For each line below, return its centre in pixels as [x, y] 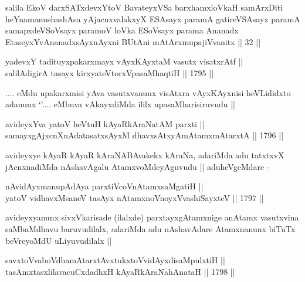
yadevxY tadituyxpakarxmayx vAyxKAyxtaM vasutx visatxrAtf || [124, 61]
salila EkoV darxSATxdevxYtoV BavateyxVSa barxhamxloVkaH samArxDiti [144, 7]
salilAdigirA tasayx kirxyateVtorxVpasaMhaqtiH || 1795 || [110, 72]
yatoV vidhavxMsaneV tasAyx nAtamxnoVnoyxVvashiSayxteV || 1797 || [135, 197]
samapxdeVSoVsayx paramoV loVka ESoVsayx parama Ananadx [122, 30]
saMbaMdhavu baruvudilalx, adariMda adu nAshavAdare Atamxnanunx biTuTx [150, 228]
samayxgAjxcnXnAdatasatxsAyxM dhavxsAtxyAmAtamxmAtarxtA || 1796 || [145, 135]
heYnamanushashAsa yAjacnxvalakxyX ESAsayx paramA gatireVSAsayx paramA [153, 18]
